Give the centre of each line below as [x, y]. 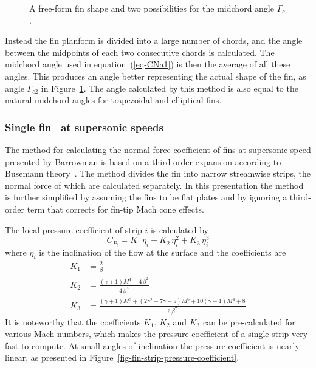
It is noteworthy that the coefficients [73, 322]
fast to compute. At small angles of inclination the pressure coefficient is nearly [152, 345]
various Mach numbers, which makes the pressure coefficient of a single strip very [156, 334]
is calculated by [180, 229]
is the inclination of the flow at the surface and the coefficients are [163, 252]
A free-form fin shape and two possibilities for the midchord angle [152, 8]
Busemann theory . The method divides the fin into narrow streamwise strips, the [158, 173]
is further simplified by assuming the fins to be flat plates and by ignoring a [146, 197]
